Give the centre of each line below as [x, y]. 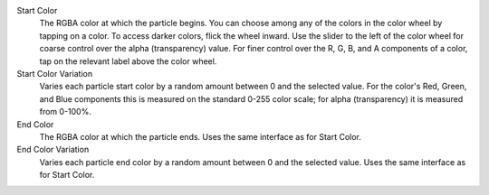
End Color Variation [53, 150]
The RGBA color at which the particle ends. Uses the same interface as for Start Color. [201, 136]
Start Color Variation [55, 73]
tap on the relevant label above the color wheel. [128, 61]
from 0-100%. [66, 112]
